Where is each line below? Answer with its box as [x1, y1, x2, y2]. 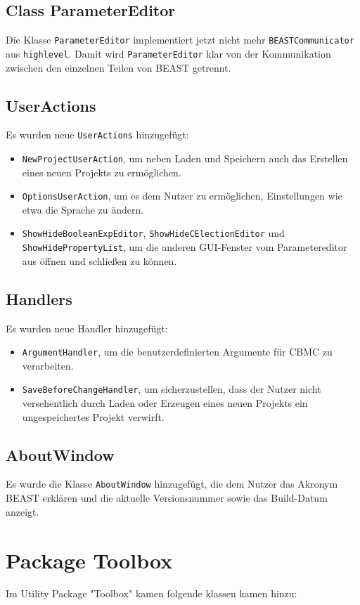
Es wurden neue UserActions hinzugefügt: [6, 127, 189, 142]
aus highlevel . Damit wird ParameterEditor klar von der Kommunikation [6, 46, 331, 60]
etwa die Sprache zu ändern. [22, 202, 144, 216]
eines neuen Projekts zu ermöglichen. [22, 164, 181, 179]
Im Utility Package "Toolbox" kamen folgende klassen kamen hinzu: [6, 586, 297, 601]
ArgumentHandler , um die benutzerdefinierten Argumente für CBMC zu [22, 344, 333, 359]
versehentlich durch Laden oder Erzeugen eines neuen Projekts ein [22, 396, 308, 410]
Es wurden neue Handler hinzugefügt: [6, 320, 168, 335]
